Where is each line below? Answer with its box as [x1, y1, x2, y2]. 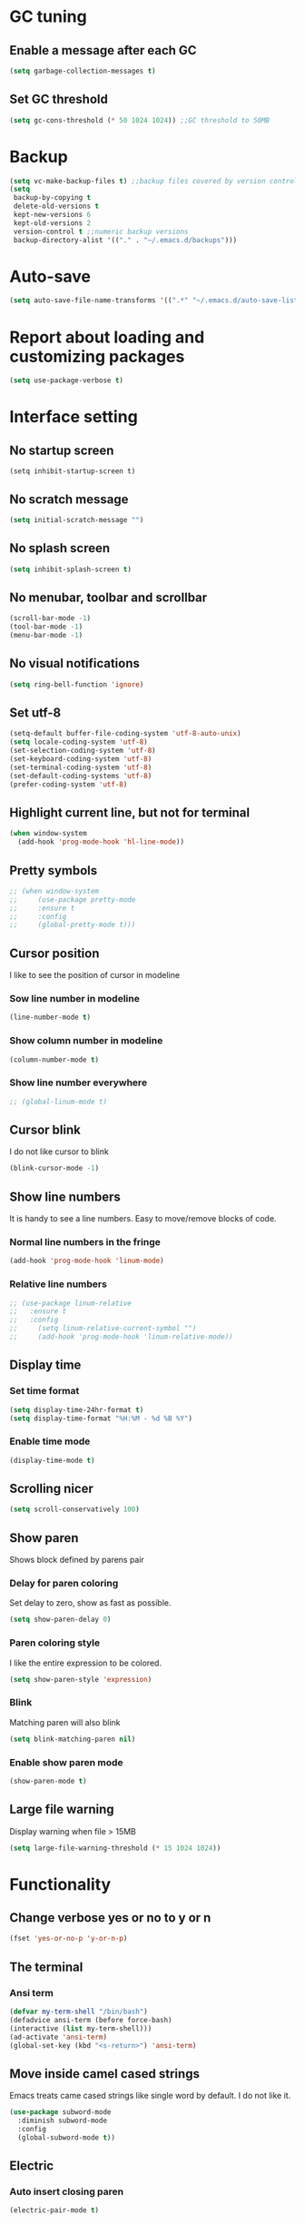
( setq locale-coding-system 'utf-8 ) [9, 737, 148, 746]
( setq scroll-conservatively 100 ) [9, 1505, 141, 1514]
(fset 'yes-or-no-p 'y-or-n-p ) [9, 1934, 128, 1943]
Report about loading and [9, 327, 205, 347]
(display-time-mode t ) [9, 1456, 95, 1465]
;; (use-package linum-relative [9, 1299, 132, 1308]
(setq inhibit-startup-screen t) [9, 467, 136, 476]
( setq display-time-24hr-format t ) [9, 1405, 144, 1414]
